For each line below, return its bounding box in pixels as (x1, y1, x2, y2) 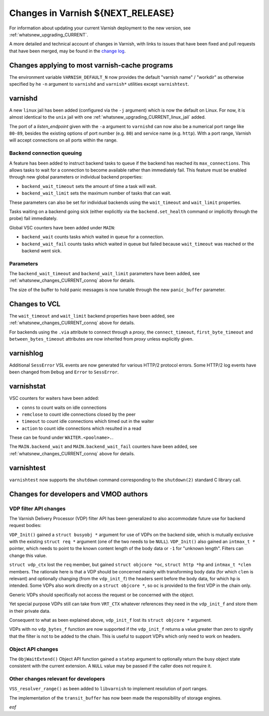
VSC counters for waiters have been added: (9, 395, 99, 401)
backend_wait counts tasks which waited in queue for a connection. (21, 234, 164, 240)
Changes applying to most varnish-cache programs (9, 61, 173, 69)
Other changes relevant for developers (9, 676, 105, 683)
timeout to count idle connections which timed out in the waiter (21, 418, 154, 424)
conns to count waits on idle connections (21, 404, 107, 410)
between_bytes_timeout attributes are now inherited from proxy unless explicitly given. (9, 336, 194, 342)
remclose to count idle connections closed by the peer (21, 411, 136, 417)
